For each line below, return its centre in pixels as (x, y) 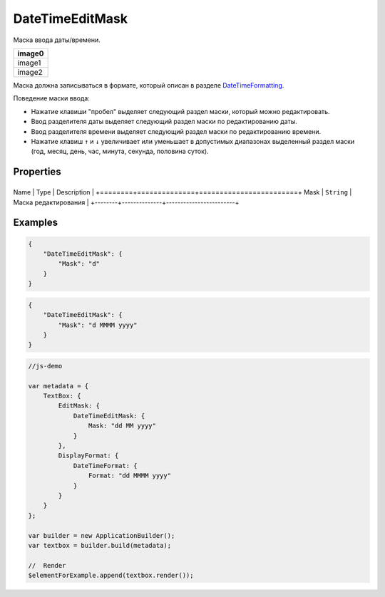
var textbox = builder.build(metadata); (99, 545)
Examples (36, 223)
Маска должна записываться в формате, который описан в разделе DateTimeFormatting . (149, 85)
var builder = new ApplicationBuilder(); (102, 535)
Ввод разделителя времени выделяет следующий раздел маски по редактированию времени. (176, 131)
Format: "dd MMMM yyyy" (129, 476)
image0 (31, 53)
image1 (29, 63)
